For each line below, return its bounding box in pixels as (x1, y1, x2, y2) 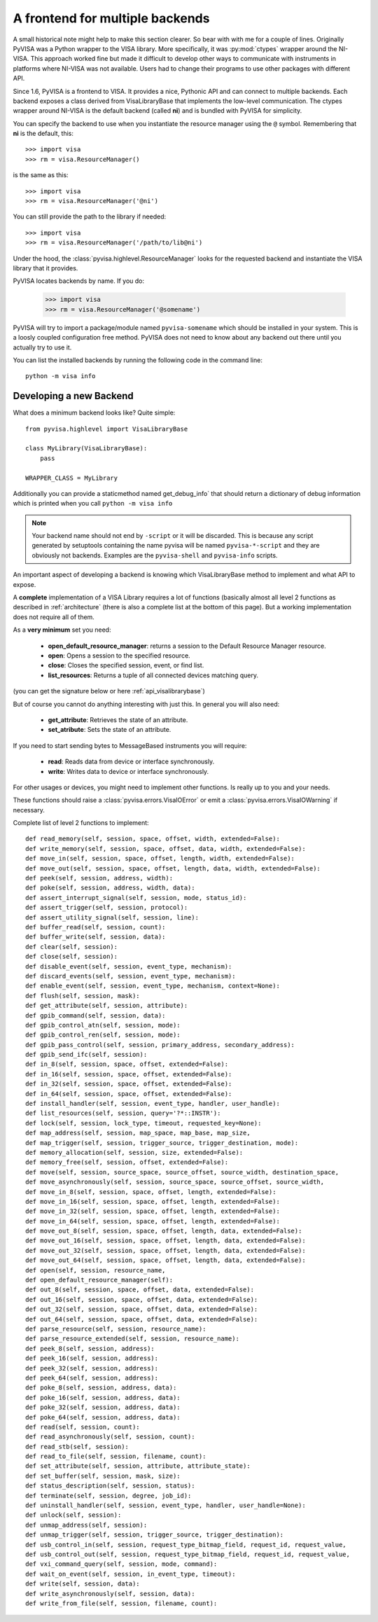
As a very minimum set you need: (13, 625, 111, 634)
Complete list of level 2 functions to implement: (13, 819, 150, 827)
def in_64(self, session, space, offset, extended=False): (25, 1090, 232, 1097)
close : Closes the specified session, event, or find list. (48, 661, 204, 670)
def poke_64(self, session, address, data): (25, 1413, 181, 1421)
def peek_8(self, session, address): (25, 1345, 155, 1352)
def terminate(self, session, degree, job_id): (25, 1492, 192, 1499)
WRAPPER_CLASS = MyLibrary (25, 473, 118, 482)
